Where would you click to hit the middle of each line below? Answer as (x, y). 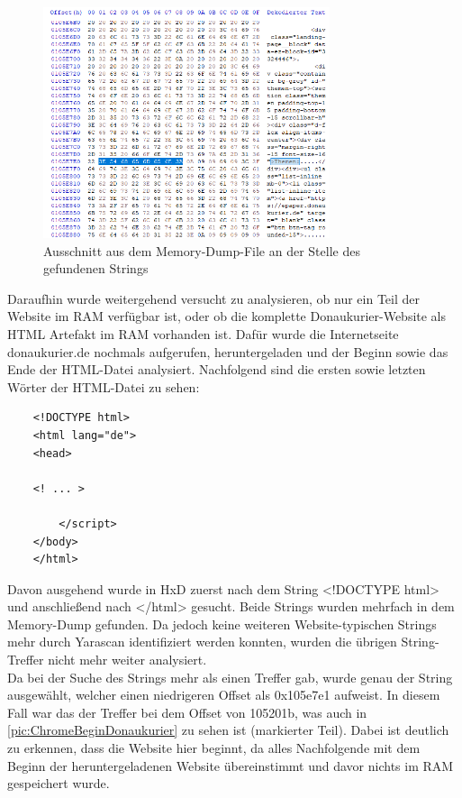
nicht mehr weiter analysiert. (127, 660)
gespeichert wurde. (59, 783)
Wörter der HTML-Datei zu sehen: (104, 386)
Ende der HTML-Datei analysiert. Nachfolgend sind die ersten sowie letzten (217, 369)
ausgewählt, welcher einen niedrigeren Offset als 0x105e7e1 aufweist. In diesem (224, 695)
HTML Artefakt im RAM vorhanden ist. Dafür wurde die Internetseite (203, 333)
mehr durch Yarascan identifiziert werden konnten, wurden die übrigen (202, 642)
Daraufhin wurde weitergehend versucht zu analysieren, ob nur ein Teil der (213, 298)
